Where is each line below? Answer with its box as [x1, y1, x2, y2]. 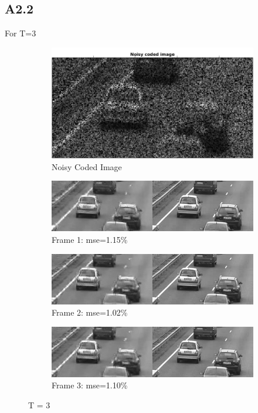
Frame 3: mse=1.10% [52, 379, 128, 391]
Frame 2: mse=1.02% [52, 306, 128, 319]
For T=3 [5, 27, 36, 39]
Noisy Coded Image [52, 160, 122, 172]
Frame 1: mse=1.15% [52, 233, 128, 246]
